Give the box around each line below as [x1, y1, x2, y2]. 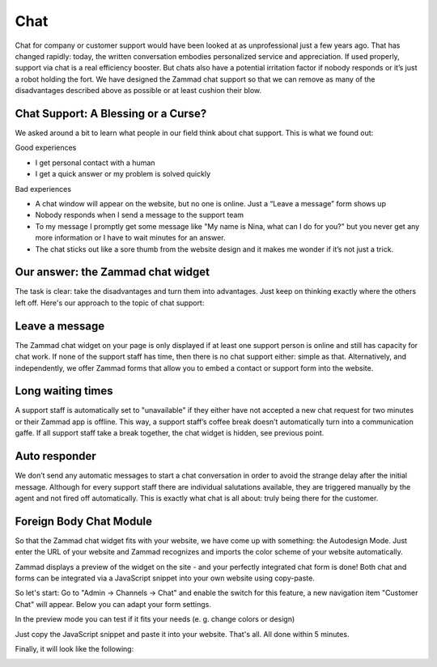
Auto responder [15, 449, 96, 463]
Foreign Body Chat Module [15, 514, 153, 528]
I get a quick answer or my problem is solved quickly [35, 169, 210, 179]
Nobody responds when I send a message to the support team [35, 210, 244, 220]
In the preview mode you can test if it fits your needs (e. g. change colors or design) [15, 614, 295, 624]
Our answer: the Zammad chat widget [15, 266, 210, 279]
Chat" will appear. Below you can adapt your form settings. [15, 599, 212, 609]
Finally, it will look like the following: [15, 644, 134, 653]
